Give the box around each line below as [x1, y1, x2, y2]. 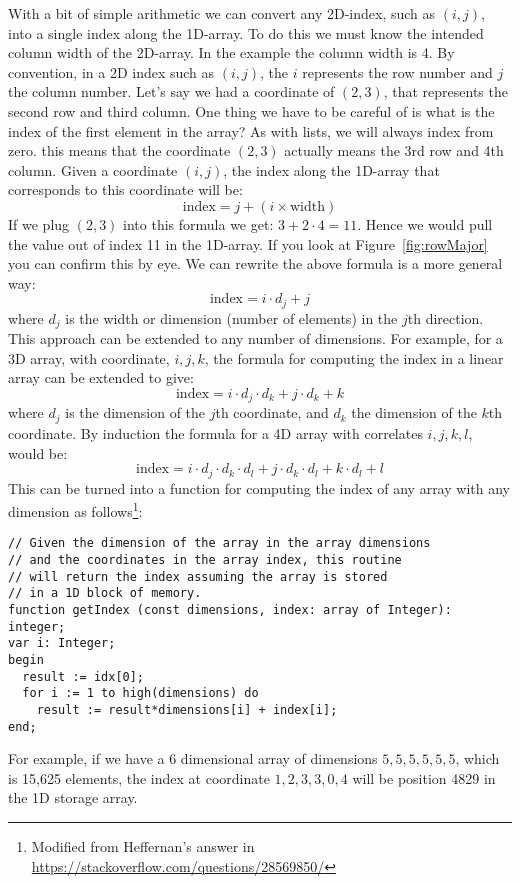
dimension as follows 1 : [8, 498, 143, 521]
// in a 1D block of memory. [8, 586, 202, 601]
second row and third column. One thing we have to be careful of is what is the [8, 100, 495, 121]
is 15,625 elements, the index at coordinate [8, 767, 270, 788]
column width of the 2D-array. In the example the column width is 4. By [8, 42, 455, 63]
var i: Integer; [8, 636, 116, 651]
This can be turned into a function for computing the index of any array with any [8, 477, 510, 498]
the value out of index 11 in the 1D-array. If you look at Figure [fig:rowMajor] [8, 233, 488, 254]
